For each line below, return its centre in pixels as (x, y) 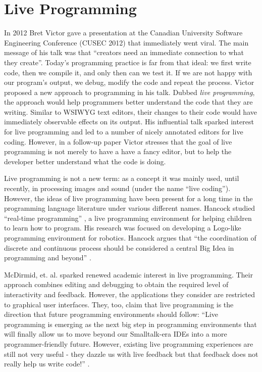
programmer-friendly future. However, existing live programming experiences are (129, 343)
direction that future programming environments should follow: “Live (111, 314)
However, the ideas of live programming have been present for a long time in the (128, 198)
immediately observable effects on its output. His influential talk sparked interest (129, 122)
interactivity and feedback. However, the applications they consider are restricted (130, 294)
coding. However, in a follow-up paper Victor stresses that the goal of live (118, 141)
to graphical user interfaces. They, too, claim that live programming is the (119, 304)
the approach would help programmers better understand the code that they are (128, 102)
